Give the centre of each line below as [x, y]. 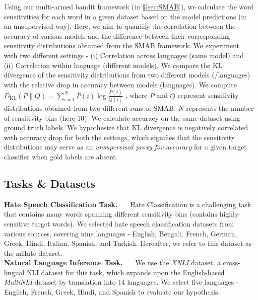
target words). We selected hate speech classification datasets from [133, 223]
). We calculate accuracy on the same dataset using [162, 117]
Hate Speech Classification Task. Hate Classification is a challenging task [128, 204]
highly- [230, 214]
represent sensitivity [208, 95]
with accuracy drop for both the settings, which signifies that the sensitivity [120, 137]
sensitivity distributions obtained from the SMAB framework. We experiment [122, 45]
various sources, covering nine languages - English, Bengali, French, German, [121, 233]
